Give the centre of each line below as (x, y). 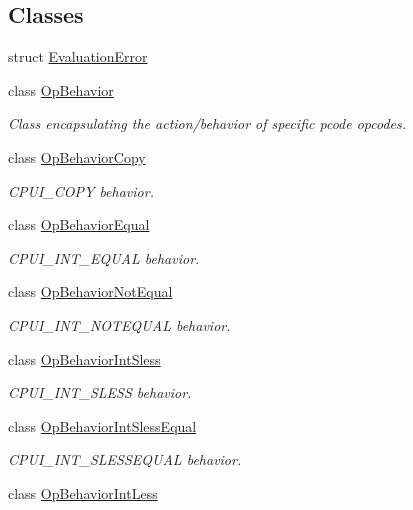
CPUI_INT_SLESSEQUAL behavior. (125, 459)
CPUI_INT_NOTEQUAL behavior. (119, 324)
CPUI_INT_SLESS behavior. (100, 392)
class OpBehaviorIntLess (83, 492)
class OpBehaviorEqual (79, 224)
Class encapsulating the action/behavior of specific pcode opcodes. (207, 123)
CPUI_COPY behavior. (81, 190)
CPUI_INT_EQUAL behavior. (104, 257)
